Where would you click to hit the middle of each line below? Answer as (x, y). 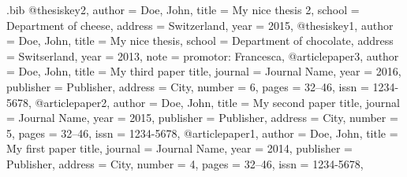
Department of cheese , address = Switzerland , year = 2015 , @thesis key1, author (200, 25)
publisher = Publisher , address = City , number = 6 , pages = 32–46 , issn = (188, 86)
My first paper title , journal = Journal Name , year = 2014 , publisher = (179, 148)
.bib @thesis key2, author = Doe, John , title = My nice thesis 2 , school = (183, 9)
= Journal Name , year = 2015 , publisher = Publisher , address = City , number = (202, 118)
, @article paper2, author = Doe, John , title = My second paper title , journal (214, 102)
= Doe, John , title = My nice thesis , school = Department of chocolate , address (200, 41)
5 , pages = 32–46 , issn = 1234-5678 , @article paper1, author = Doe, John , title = (202, 133)
